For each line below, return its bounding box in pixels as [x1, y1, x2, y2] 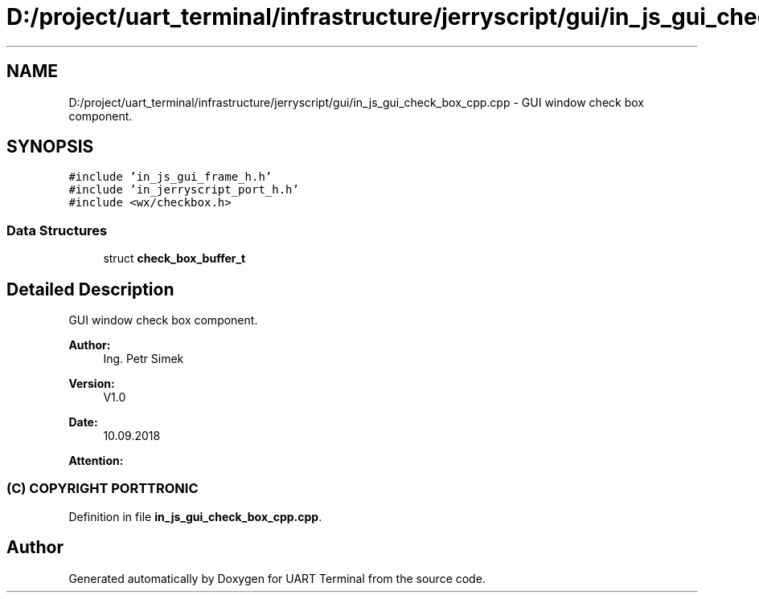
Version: [68, 377, 115, 391]
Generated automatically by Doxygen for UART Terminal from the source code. [68, 571, 486, 585]
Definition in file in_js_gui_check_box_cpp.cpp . [68, 509, 322, 524]
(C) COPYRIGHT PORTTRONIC [6, 480, 199, 497]
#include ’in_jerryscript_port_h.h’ [68, 183, 299, 197]
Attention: [68, 454, 124, 468]
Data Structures [6, 222, 108, 238]
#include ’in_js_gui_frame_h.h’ [68, 170, 273, 184]
